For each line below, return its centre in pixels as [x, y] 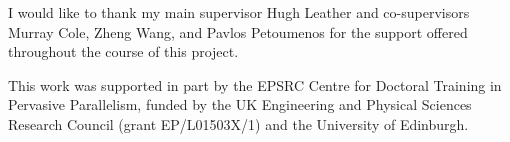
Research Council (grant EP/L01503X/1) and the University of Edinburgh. [238, 123]
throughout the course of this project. [123, 51]
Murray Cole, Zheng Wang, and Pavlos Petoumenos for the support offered [238, 31]
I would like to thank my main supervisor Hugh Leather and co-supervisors [239, 12]
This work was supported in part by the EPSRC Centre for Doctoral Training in [255, 84]
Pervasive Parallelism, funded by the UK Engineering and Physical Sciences [240, 104]
